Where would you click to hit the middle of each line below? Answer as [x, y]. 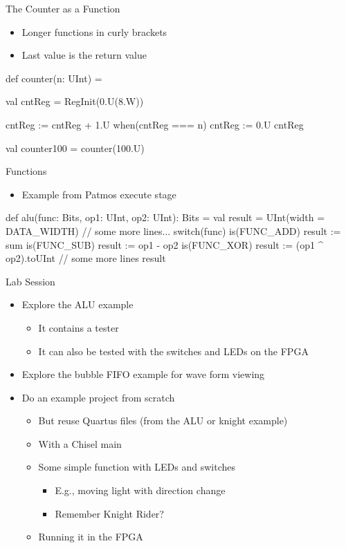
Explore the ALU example [78, 304]
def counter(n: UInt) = [54, 78]
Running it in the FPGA [91, 537]
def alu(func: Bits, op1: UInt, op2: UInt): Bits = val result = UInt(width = [165, 217]
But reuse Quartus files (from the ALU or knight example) [163, 421]
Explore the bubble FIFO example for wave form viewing [143, 374]
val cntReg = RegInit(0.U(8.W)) [75, 101]
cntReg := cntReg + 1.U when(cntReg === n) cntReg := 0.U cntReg [155, 124]
